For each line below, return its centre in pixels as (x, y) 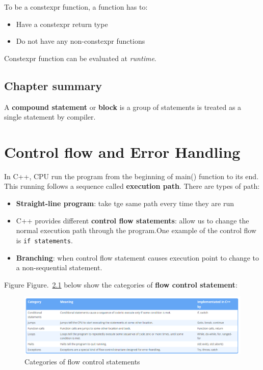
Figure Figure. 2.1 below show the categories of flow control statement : (121, 284)
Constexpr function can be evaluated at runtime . (80, 58)
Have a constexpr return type (62, 24)
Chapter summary (53, 85)
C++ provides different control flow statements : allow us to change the (133, 220)
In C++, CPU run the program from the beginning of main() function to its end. (131, 176)
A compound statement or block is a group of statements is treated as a (123, 107)
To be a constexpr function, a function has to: (76, 7)
